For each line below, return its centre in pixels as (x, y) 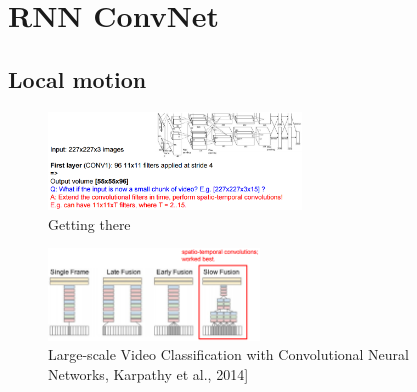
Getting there (89, 223)
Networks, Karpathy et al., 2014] (148, 373)
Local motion (77, 78)
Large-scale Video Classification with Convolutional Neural (229, 354)
